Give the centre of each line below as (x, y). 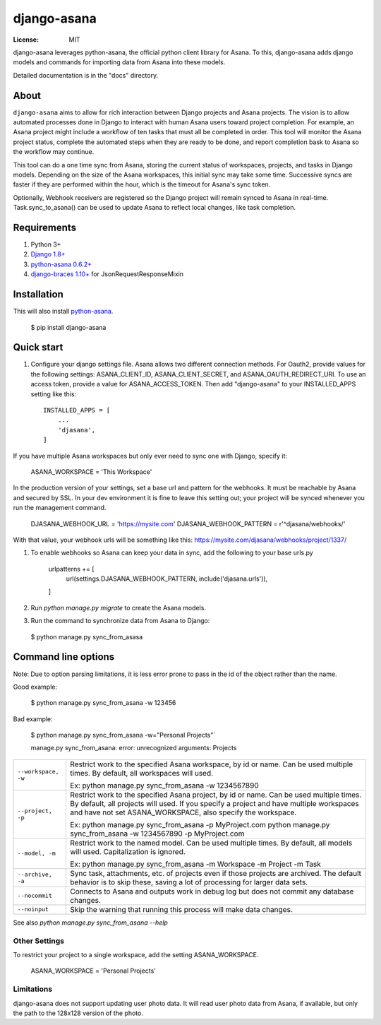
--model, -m (36, 854)
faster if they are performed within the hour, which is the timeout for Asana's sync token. (142, 184)
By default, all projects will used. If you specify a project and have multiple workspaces (214, 803)
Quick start (38, 347)
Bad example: (33, 719)
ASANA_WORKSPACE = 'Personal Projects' (93, 971)
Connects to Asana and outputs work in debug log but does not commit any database (212, 891)
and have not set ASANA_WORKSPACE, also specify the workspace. (183, 812)
